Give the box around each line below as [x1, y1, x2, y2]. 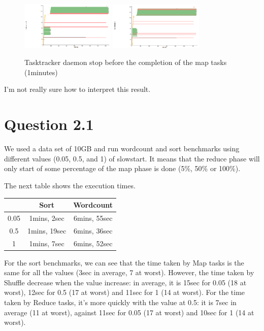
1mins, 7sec [29, 238, 64, 248]
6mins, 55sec [74, 212, 113, 223]
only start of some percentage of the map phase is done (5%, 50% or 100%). [4, 163, 241, 174]
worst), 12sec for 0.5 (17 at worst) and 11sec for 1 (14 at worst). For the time [4, 287, 245, 297]
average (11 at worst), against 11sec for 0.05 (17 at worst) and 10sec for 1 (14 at [4, 307, 254, 317]
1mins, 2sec [29, 212, 64, 223]
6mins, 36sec [74, 225, 113, 236]
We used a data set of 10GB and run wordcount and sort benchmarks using [4, 143, 240, 154]
